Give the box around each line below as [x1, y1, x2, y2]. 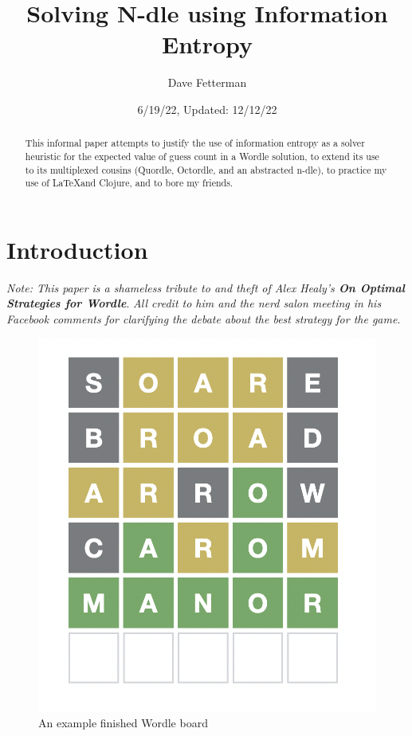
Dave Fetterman [167, 74, 247, 91]
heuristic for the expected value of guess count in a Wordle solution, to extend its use [25, 149, 379, 162]
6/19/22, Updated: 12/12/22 [137, 100, 277, 117]
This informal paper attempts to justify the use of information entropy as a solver [25, 136, 365, 150]
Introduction [6, 233, 148, 265]
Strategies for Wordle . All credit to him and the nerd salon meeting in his [6, 295, 382, 311]
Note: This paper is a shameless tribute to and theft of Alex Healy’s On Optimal [6, 279, 406, 296]
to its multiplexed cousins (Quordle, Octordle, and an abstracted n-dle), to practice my [25, 162, 387, 176]
